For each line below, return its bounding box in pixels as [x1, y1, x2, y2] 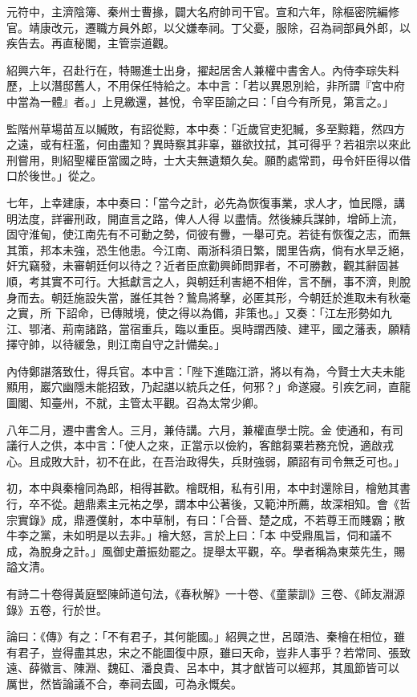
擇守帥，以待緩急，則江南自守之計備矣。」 [6, 336, 225, 353]
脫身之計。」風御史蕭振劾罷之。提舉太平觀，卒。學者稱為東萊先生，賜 [39, 542, 405, 559]
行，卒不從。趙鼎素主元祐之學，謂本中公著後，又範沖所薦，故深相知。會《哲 [6, 495, 411, 512]
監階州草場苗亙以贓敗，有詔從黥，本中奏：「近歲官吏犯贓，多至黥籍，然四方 [6, 120, 405, 137]
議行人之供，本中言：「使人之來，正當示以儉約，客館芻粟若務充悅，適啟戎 [6, 437, 394, 454]
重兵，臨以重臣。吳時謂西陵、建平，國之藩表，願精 [140, 320, 411, 336]
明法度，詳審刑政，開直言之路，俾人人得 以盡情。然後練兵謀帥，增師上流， [6, 210, 403, 226]
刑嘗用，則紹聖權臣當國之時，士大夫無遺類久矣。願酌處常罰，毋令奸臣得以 [6, 151, 399, 168]
